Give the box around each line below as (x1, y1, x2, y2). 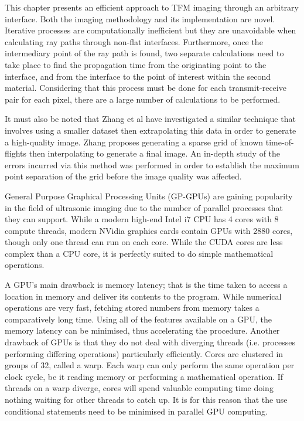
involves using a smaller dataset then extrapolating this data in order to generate (5, 124, 296, 136)
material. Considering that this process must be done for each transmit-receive (5, 82, 286, 94)
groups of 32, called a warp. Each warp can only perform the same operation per (5, 359, 295, 371)
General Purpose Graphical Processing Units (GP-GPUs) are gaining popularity (5, 189, 293, 202)
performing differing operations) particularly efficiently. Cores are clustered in (5, 347, 283, 359)
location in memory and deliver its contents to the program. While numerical (5, 290, 282, 302)
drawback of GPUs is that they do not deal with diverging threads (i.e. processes (5, 336, 295, 348)
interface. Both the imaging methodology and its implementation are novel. (5, 12, 275, 25)
